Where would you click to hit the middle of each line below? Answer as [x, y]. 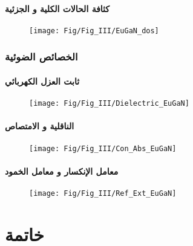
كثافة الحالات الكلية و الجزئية [57, 8]
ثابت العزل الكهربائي [42, 81]
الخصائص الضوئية [41, 57]
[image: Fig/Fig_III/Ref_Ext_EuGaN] [103, 193]
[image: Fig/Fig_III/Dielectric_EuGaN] [109, 104]
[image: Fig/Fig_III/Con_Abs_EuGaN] [103, 148]
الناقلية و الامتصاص [40, 126]
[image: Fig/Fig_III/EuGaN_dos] [94, 31]
